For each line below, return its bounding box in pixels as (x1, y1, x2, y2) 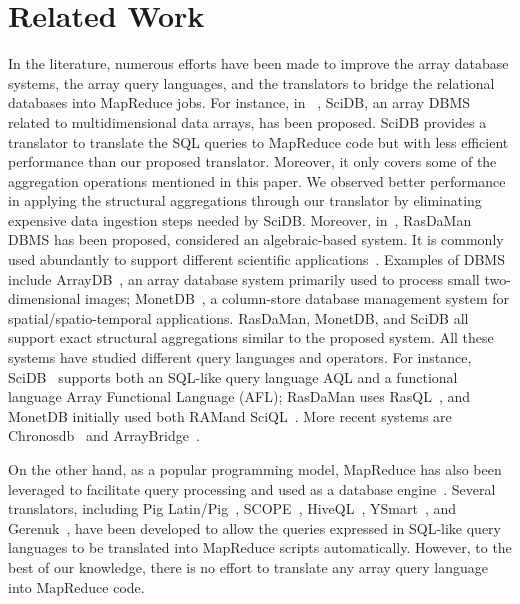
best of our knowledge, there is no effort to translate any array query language (8, 556, 489, 577)
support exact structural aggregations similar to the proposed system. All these (8, 327, 494, 348)
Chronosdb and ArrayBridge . (8, 425, 200, 446)
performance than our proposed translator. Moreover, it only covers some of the (8, 151, 497, 172)
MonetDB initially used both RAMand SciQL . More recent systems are (8, 405, 452, 426)
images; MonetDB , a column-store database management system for (85, 288, 510, 309)
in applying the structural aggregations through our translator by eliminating (8, 190, 482, 211)
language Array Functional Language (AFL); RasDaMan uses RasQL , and (8, 386, 471, 407)
